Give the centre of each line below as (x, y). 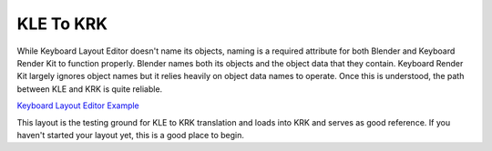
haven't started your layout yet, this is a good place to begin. (131, 135)
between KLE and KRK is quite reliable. (90, 89)
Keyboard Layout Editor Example (78, 106)
